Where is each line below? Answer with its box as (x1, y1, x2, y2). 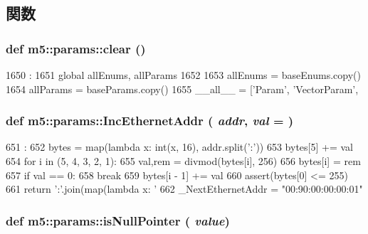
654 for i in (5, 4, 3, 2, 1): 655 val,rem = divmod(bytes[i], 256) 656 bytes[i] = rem (6, 154, 361, 168)
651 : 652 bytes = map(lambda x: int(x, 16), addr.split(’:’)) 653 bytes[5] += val (6, 139, 353, 154)
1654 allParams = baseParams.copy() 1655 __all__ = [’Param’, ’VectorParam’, (6, 81, 359, 96)
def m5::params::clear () (6, 39, 146, 57)
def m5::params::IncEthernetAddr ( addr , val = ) (6, 112, 294, 129)
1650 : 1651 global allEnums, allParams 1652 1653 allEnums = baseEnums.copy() (6, 68, 361, 82)
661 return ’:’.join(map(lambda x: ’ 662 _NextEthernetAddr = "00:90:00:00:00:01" (6, 181, 363, 196)
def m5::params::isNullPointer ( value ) (6, 211, 230, 229)
